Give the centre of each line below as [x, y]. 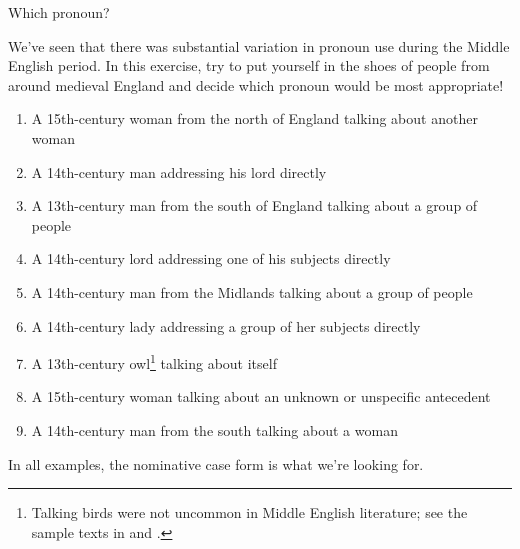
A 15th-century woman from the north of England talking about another [254, 118]
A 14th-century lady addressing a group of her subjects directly [226, 325]
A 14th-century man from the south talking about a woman [214, 429]
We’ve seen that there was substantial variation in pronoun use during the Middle [259, 45]
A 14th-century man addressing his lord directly [179, 171]
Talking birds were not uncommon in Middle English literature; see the [249, 512]
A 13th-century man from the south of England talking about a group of [254, 205]
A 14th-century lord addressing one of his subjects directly [211, 258]
